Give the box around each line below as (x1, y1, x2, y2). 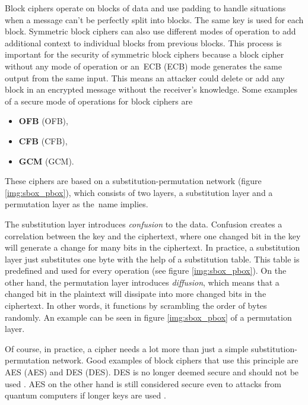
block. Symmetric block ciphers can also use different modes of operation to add (5, 25, 296, 37)
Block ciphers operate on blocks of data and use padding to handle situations (5, 2, 286, 14)
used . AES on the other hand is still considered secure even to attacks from (5, 377, 281, 390)
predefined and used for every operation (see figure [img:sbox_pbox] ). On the (5, 264, 287, 277)
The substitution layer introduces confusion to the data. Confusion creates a (5, 217, 282, 230)
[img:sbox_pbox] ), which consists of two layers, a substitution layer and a (5, 186, 273, 198)
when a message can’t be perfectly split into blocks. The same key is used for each (5, 13, 304, 26)
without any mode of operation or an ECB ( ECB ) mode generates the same (5, 59, 282, 72)
